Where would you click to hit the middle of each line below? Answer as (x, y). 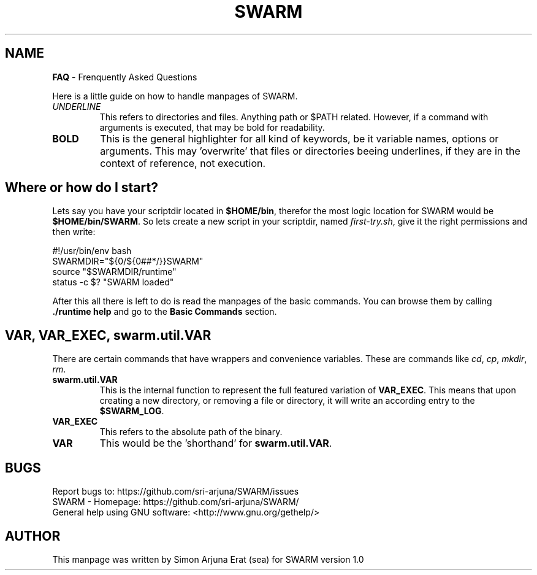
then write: (74, 232)
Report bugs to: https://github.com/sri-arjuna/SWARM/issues (176, 492)
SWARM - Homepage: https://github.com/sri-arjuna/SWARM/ (176, 502)
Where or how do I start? (82, 188)
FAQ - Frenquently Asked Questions (125, 77)
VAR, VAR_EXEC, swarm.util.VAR (108, 335)
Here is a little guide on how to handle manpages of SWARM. (175, 96)
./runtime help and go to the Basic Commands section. (165, 312)
